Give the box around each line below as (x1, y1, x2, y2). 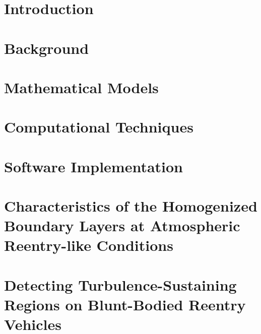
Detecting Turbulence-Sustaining (4, 274, 237, 295)
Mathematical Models (4, 77, 159, 97)
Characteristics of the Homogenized (4, 195, 257, 216)
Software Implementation (4, 156, 183, 176)
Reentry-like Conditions (4, 235, 173, 255)
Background (4, 37, 89, 58)
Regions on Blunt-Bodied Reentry (4, 294, 246, 314)
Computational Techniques (4, 116, 193, 137)
